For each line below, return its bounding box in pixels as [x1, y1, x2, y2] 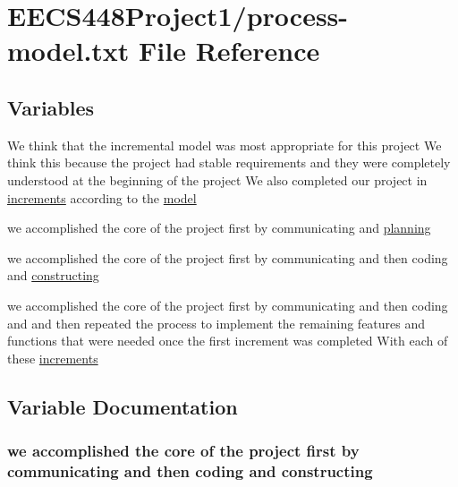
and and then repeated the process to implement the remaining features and [7, 313, 426, 332]
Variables [7, 93, 95, 121]
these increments [7, 348, 98, 367]
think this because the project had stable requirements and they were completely [7, 153, 451, 172]
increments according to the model [7, 188, 197, 207]
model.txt [7, 32, 130, 69]
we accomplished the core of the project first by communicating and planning [7, 218, 431, 237]
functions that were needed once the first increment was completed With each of [7, 331, 448, 350]
